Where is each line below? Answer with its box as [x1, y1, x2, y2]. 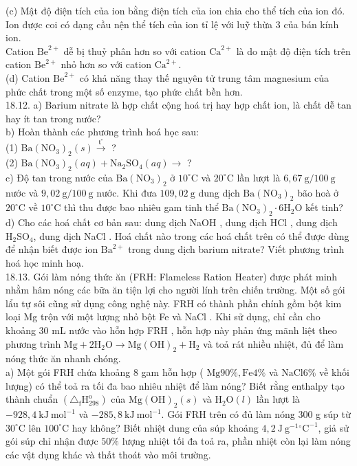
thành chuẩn [6, 392, 58, 406]
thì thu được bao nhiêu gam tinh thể [64, 200, 219, 214]
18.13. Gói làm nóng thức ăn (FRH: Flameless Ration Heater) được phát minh [6, 269, 338, 283]
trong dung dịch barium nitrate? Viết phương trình [128, 242, 345, 256]
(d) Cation [6, 70, 50, 85]
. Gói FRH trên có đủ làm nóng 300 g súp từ [161, 407, 351, 421]
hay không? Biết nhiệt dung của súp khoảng [72, 420, 259, 434]
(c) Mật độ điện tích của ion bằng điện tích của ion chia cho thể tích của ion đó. [6, 3, 345, 17]
